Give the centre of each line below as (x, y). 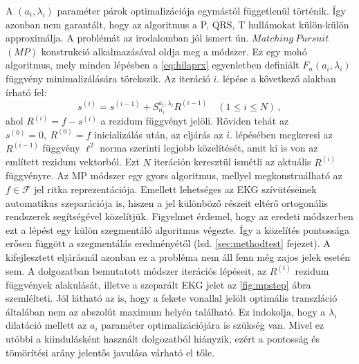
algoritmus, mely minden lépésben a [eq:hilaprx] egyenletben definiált (153, 65)
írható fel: (26, 92)
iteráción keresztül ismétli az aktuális (232, 162)
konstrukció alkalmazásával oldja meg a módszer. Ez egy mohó (174, 51)
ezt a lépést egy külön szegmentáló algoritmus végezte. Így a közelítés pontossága (178, 229)
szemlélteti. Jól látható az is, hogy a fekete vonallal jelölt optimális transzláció (172, 298)
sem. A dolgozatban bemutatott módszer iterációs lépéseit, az (136, 270)
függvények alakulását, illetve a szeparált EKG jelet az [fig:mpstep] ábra (158, 284)
